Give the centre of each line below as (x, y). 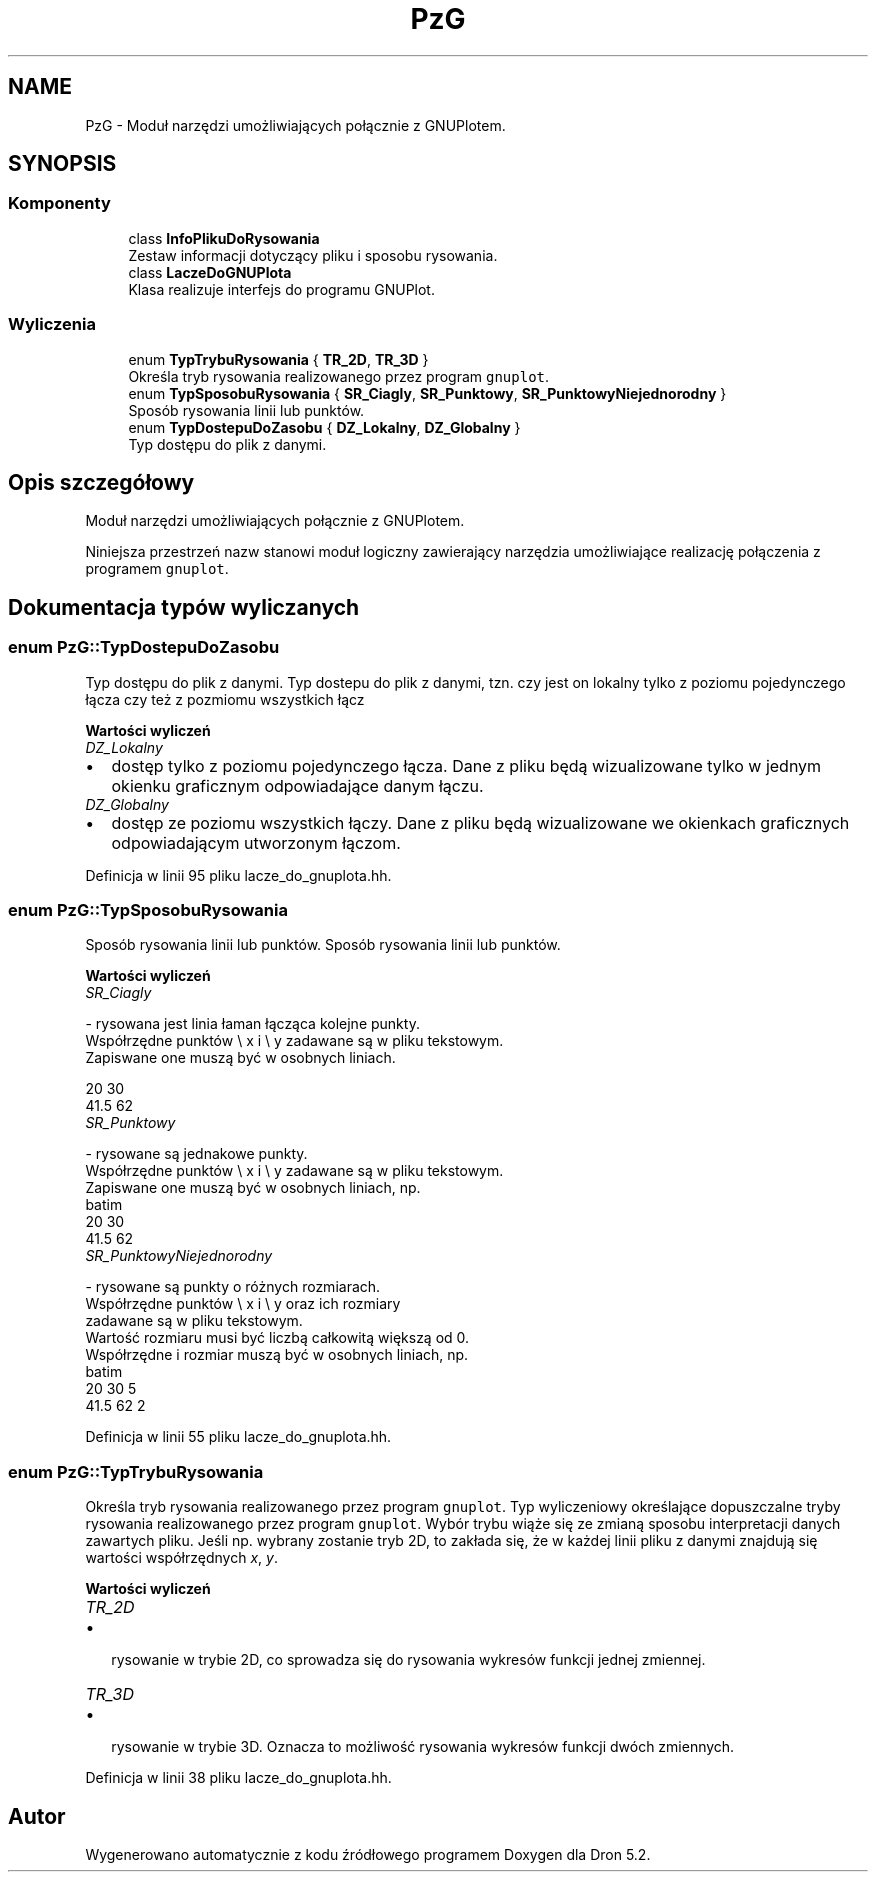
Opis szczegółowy (101, 482)
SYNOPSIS (62, 164)
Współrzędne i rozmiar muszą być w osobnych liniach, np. (277, 1355)
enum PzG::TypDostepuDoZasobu (144, 647)
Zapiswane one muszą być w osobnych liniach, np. (253, 1188)
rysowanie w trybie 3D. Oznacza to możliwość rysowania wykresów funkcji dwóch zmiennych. (423, 1747)
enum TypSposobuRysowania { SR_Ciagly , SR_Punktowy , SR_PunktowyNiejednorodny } (427, 393)
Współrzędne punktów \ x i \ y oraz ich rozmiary (243, 1304)
